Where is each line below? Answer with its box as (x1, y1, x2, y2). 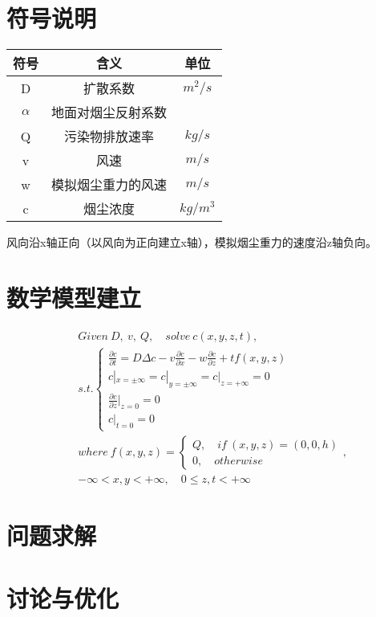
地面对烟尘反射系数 (51, 103, 168, 122)
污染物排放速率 (64, 127, 155, 146)
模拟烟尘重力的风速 (51, 175, 168, 194)
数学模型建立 (6, 280, 142, 313)
